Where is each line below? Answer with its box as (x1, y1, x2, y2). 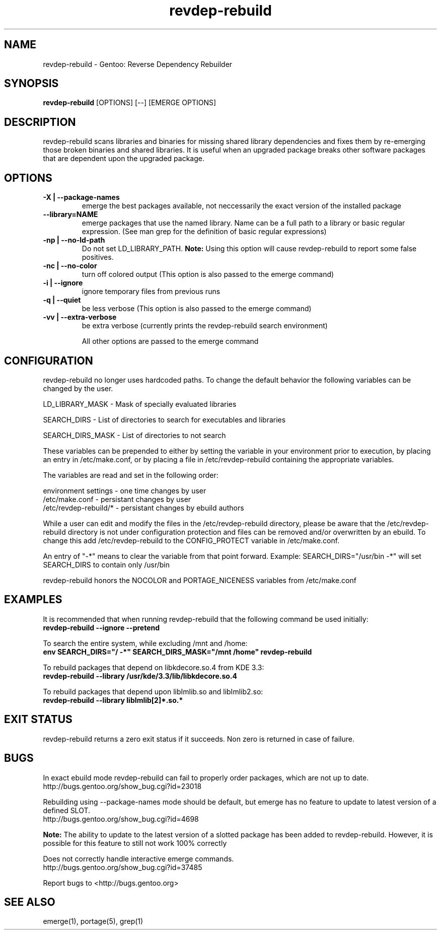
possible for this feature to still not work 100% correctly (43, 838, 227, 847)
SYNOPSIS (4, 77, 59, 90)
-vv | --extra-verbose (43, 313, 117, 322)
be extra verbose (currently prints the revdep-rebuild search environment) (82, 321, 328, 330)
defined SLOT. (43, 806, 91, 815)
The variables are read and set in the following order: (43, 470, 218, 479)
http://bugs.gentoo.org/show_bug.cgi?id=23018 (43, 781, 202, 791)
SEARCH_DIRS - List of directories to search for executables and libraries (43, 415, 286, 424)
